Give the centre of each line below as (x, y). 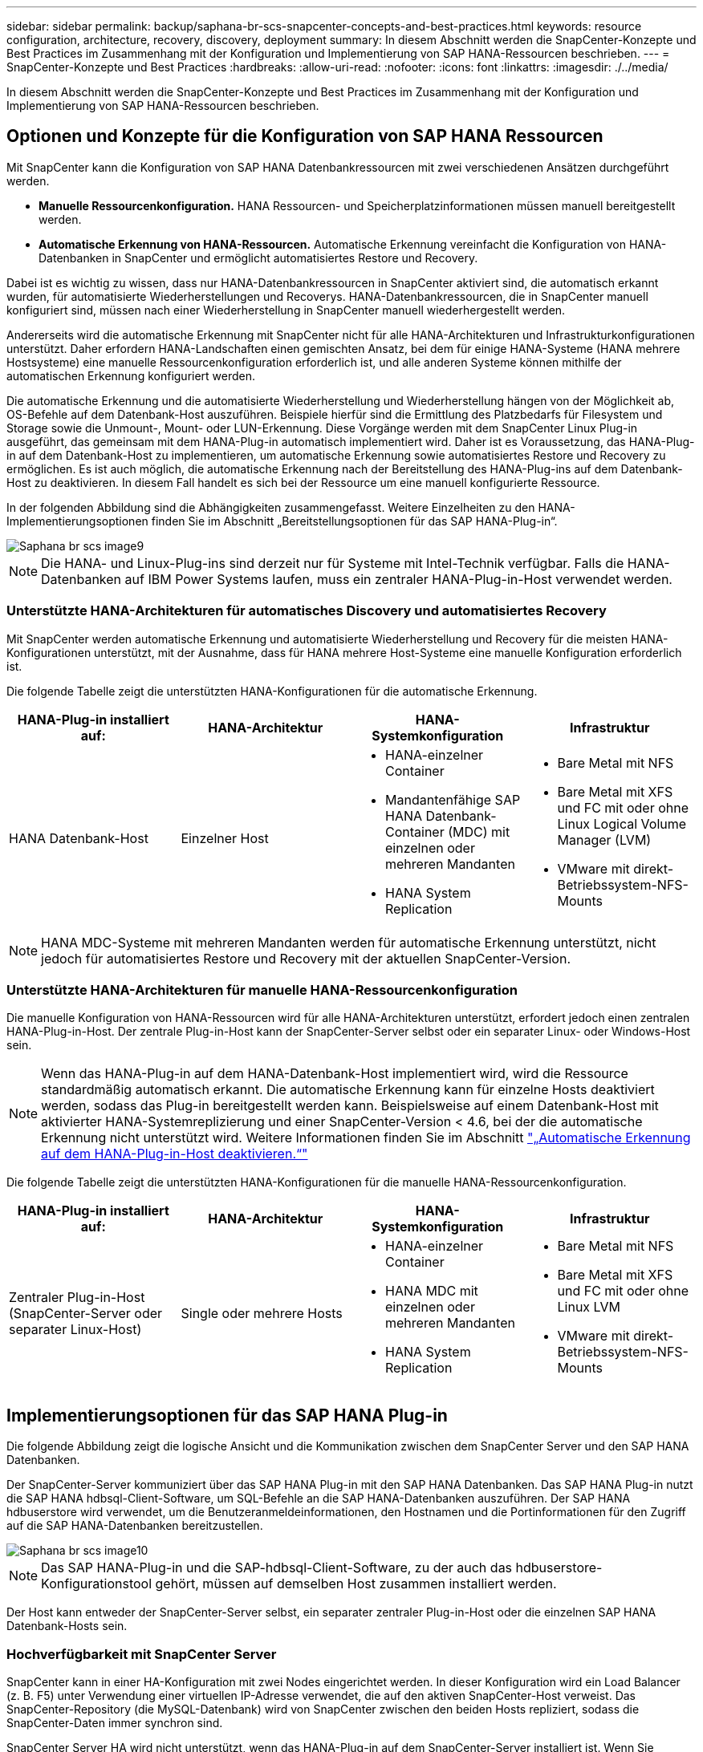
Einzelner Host (225, 838)
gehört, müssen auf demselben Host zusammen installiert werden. (356, 1584)
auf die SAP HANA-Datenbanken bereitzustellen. (135, 1526)
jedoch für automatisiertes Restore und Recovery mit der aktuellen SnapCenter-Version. (306, 958)
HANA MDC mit (432, 1291)
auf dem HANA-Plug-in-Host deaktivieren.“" (175, 1154)
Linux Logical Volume (622, 823)
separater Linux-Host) (75, 1330)
